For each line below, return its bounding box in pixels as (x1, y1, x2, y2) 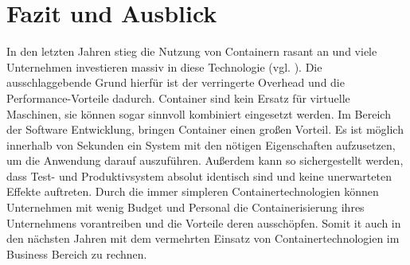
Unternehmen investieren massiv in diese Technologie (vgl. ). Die (6, 58, 322, 75)
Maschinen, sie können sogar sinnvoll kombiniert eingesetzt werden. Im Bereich (6, 105, 391, 122)
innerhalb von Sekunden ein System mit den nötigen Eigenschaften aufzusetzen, (6, 136, 396, 153)
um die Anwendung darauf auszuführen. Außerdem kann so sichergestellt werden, (6, 152, 404, 169)
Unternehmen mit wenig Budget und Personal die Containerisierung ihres (6, 199, 365, 216)
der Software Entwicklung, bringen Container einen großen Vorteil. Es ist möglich (6, 121, 404, 138)
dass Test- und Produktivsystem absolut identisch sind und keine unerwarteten (6, 167, 392, 184)
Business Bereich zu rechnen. (6, 245, 147, 262)
